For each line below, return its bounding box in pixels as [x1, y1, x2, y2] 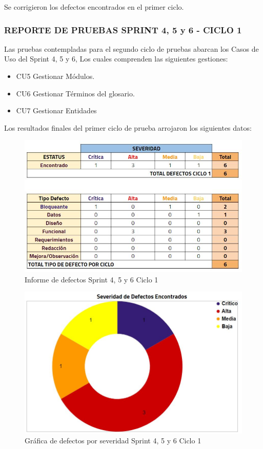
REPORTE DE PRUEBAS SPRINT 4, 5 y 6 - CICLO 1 [4, 23, 242, 36]
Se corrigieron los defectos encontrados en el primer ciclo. [4, 2, 184, 12]
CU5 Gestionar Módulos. [16, 71, 95, 81]
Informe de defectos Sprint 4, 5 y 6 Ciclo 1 [25, 274, 158, 284]
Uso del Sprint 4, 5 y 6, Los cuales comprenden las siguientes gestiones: [4, 53, 228, 64]
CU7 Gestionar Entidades [16, 105, 97, 116]
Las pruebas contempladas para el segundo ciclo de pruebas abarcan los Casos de [4, 43, 259, 54]
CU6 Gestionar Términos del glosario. [16, 88, 135, 98]
